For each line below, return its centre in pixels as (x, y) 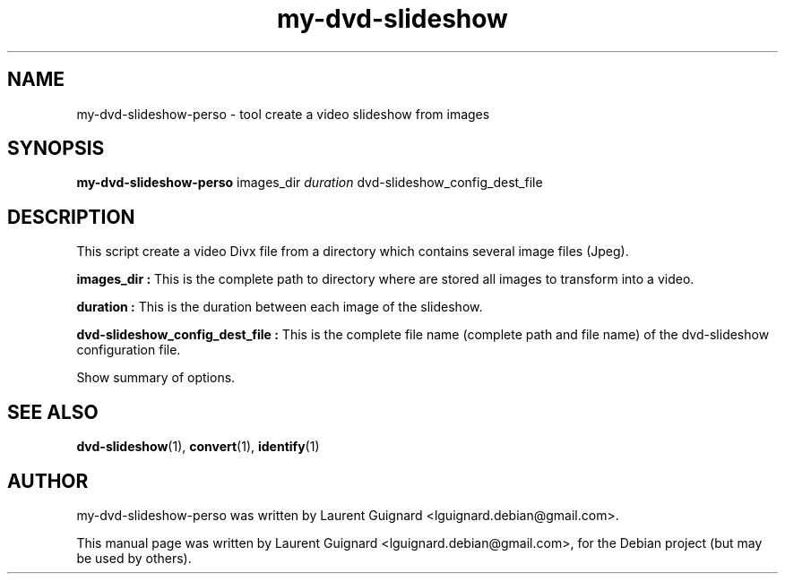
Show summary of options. (156, 378)
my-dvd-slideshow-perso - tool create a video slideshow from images (283, 114)
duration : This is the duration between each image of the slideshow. (280, 307)
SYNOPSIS (56, 149)
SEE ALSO (53, 412)
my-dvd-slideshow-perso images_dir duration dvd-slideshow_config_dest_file (310, 183)
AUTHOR (48, 481)
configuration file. (129, 350)
